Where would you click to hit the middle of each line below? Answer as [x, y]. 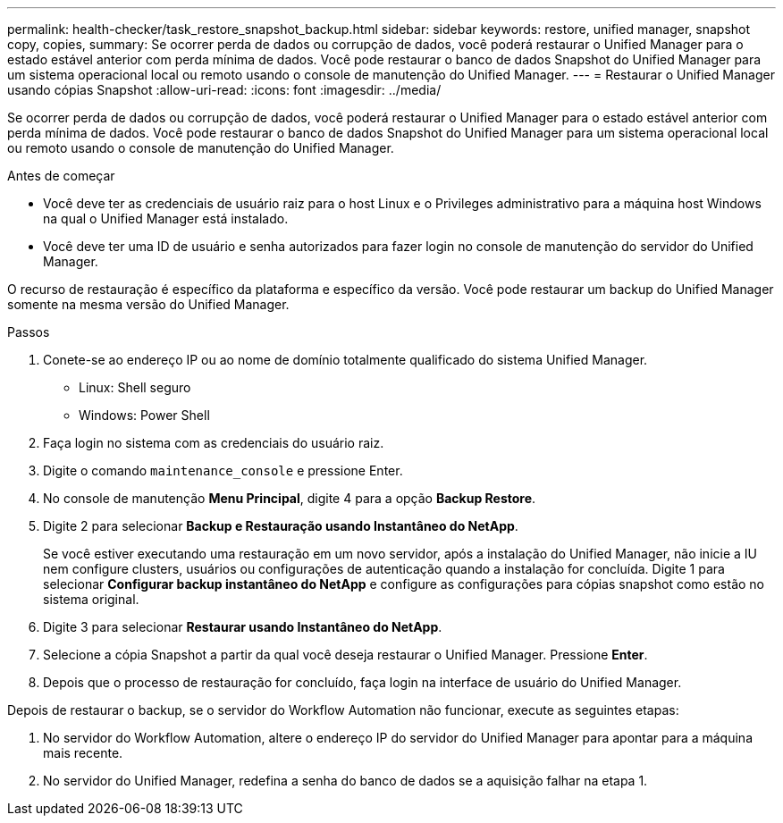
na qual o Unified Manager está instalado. [166, 218]
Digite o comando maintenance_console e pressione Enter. [223, 470]
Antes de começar [61, 176]
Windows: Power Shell [144, 415]
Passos [29, 332]
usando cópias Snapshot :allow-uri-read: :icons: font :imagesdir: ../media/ [224, 90]
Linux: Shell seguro [135, 387]
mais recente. [83, 753]
